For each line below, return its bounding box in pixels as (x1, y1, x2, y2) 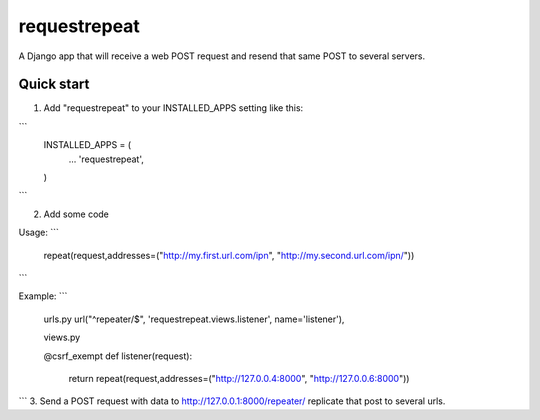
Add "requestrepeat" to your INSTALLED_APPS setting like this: (43, 102, 304, 114)
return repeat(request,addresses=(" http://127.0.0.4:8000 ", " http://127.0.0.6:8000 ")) (68, 372, 410, 384)
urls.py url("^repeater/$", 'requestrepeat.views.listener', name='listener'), (43, 313, 345, 325)
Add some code (43, 208, 110, 220)
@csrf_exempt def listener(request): (43, 350, 193, 362)
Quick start (18, 76, 90, 93)
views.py (43, 331, 81, 344)
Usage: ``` (18, 226, 59, 239)
